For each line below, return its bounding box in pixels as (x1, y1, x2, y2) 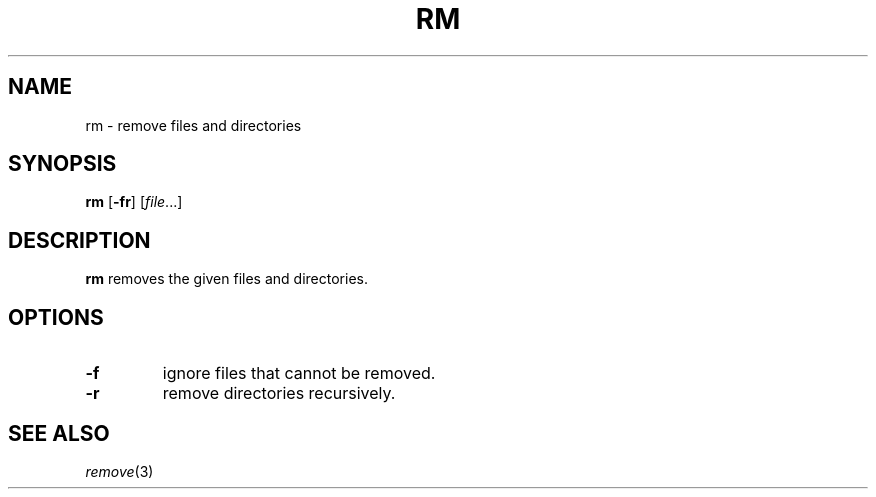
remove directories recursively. (162, 383, 396, 404)
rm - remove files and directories (85, 116, 302, 134)
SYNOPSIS (8, 151, 117, 177)
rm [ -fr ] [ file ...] (85, 193, 183, 211)
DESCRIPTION (8, 227, 151, 253)
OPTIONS (8, 304, 104, 330)
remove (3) (85, 462, 154, 480)
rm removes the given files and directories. (85, 270, 368, 288)
